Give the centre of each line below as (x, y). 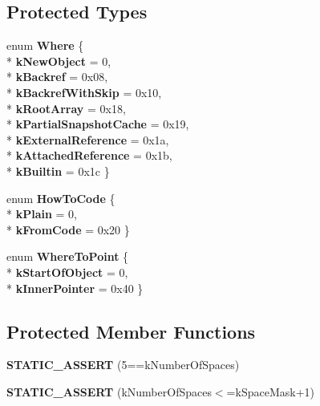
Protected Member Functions (131, 331)
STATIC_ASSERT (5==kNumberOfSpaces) (123, 365)
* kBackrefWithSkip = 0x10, (84, 92)
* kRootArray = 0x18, (66, 108)
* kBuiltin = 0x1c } (58, 171)
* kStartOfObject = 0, (67, 272)
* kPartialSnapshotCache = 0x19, (98, 124)
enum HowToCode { (61, 198)
